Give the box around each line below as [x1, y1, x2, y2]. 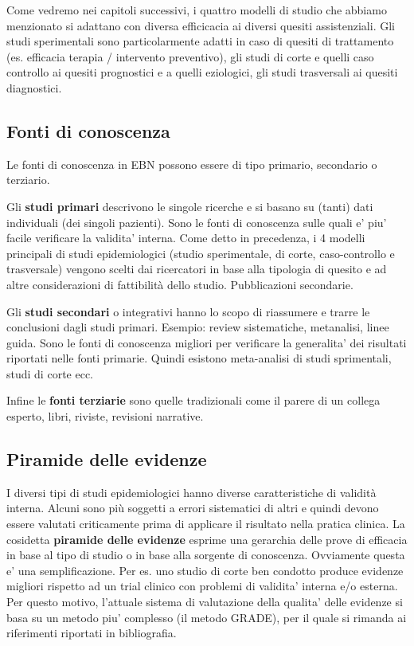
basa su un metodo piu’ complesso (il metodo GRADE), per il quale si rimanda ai [6, 609, 407, 625]
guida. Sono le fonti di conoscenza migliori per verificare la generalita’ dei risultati [6, 334, 407, 350]
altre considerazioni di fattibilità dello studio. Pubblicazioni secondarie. [6, 276, 353, 292]
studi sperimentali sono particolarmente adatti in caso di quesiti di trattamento [6, 33, 394, 49]
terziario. [6, 171, 50, 188]
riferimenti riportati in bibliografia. [6, 624, 177, 641]
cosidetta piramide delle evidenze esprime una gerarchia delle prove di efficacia [6, 531, 408, 547]
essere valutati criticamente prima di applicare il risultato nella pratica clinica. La [6, 515, 405, 532]
